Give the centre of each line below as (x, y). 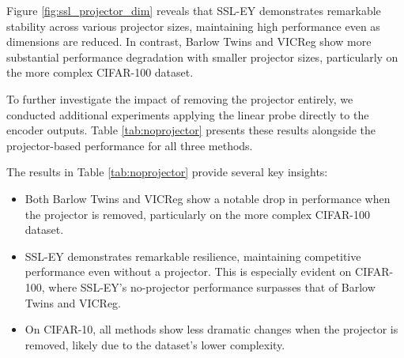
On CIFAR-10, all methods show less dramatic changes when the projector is (211, 329)
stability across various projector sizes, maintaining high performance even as (193, 26)
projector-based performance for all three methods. (130, 145)
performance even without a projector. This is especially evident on (188, 271)
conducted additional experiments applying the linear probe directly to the (188, 114)
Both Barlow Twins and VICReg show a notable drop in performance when (208, 198)
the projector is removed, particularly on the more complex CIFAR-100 (198, 214)
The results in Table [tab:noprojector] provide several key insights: (167, 172)
